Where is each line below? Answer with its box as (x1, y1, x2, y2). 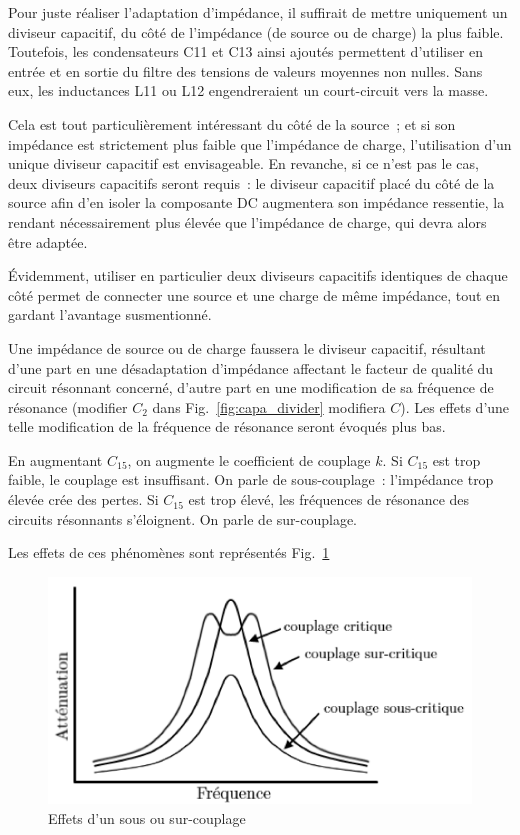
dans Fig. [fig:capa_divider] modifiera (152, 396, 386, 417)
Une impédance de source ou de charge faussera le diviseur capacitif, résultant (8, 337, 486, 358)
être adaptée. (8, 231, 88, 252)
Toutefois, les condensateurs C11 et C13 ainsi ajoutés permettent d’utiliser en (8, 41, 484, 62)
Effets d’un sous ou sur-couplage (48, 808, 246, 829)
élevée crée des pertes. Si (8, 489, 159, 510)
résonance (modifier (8, 396, 128, 417)
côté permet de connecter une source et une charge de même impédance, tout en (8, 284, 501, 305)
